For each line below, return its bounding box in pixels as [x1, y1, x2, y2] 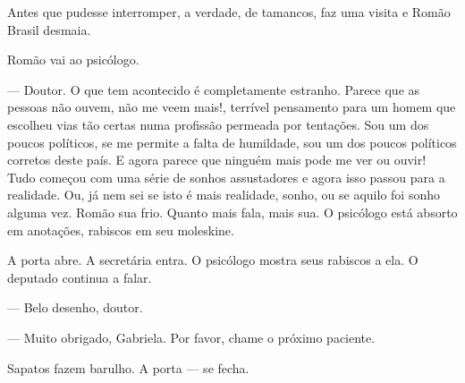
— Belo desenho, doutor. [7, 298, 143, 317]
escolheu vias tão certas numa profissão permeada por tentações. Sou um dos [7, 115, 429, 133]
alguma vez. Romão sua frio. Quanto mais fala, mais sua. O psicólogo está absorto [7, 202, 458, 221]
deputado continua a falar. [7, 268, 152, 286]
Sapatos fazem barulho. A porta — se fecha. [7, 358, 249, 377]
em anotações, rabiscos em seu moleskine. [7, 220, 234, 239]
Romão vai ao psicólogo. [7, 50, 139, 69]
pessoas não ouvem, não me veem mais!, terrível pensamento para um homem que [7, 98, 456, 116]
